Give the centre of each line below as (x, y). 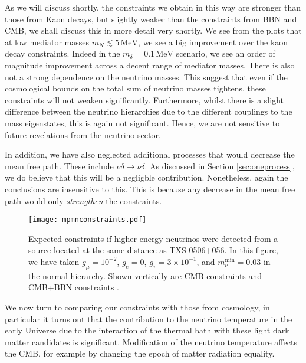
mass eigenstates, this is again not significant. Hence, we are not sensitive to (142, 122)
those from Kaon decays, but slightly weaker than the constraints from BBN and (151, 19)
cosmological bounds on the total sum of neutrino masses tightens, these (135, 88)
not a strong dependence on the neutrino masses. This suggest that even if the (146, 76)
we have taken (54, 261)
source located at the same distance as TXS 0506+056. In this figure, (153, 250)
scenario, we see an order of (226, 53)
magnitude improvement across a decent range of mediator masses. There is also (150, 65)
